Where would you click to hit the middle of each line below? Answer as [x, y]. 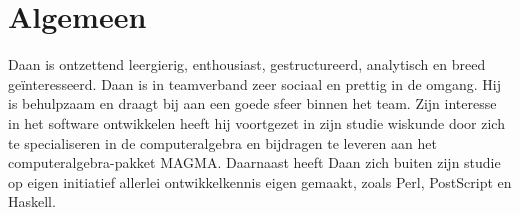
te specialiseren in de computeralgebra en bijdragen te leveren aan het [222, 142]
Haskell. [32, 201]
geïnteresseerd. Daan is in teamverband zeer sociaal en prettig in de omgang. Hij [254, 83]
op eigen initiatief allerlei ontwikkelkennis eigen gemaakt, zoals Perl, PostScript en [260, 181]
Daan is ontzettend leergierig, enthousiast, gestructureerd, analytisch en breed [247, 64]
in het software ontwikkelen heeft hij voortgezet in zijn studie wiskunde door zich [256, 122]
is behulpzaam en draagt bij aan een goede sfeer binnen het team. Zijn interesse [252, 103]
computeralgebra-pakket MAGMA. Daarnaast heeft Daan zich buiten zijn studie [254, 162]
